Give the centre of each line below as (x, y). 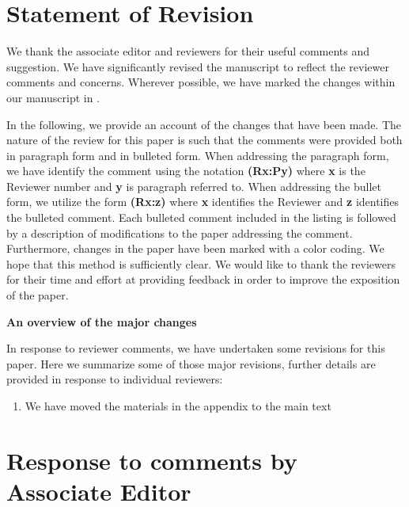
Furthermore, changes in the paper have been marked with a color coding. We (195, 248)
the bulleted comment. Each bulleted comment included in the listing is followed (201, 217)
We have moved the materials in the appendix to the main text (178, 406)
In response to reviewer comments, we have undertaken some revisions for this (196, 348)
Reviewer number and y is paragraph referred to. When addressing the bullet (194, 186)
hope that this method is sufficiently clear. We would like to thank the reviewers (201, 263)
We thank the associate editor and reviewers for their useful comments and (188, 51)
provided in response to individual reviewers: (115, 379)
